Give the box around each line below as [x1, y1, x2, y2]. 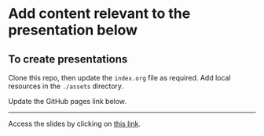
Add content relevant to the [8, 5, 191, 23]
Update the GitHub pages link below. [8, 97, 127, 106]
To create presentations [8, 52, 128, 66]
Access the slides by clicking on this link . [8, 119, 141, 128]
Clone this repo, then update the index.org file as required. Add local [8, 73, 231, 82]
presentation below [8, 21, 138, 39]
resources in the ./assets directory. [8, 81, 124, 91]
